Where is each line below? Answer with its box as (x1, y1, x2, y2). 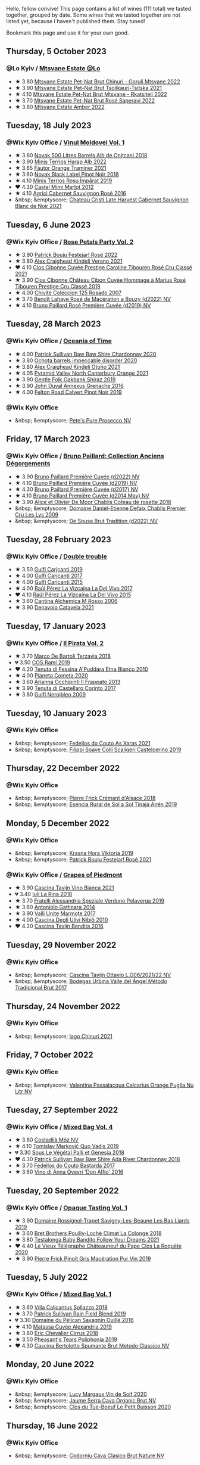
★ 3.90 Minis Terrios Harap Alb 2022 (14, 158, 107, 166)
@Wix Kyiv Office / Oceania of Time (6, 337, 112, 345)
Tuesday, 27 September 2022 (6, 1105, 118, 1115)
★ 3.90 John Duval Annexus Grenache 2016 (14, 382, 124, 389)
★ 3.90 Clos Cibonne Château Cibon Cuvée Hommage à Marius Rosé (14, 276, 186, 284)
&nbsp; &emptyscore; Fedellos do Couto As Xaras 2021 (14, 739, 151, 747)
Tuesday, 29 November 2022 (6, 940, 117, 950)
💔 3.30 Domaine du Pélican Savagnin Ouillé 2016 (14, 1316, 134, 1323)
